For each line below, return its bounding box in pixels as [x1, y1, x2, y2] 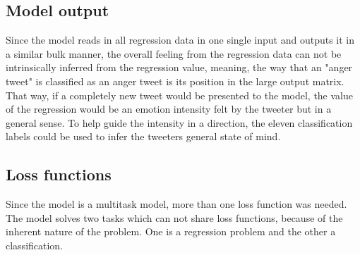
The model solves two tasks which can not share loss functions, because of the [6, 210, 343, 225]
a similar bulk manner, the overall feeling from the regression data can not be [6, 46, 342, 61]
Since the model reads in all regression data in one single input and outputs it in [6, 32, 355, 47]
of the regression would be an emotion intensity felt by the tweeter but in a [6, 101, 332, 116]
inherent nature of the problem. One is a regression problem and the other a [6, 224, 336, 239]
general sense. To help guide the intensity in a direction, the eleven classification [6, 115, 353, 130]
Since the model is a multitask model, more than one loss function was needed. [6, 197, 347, 211]
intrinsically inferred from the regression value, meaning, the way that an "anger [6, 60, 353, 75]
